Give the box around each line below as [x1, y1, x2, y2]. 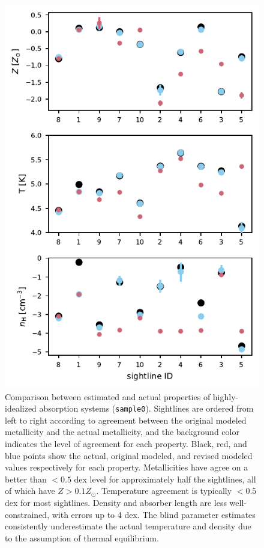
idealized [5, 402, 37, 415]
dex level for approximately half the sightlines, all [74, 472, 256, 485]
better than [5, 472, 47, 485]
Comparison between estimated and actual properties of [5, 390, 211, 403]
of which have [5, 484, 55, 497]
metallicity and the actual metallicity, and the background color [5, 425, 239, 438]
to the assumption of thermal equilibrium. [5, 531, 159, 544]
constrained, [5, 508, 50, 520]
